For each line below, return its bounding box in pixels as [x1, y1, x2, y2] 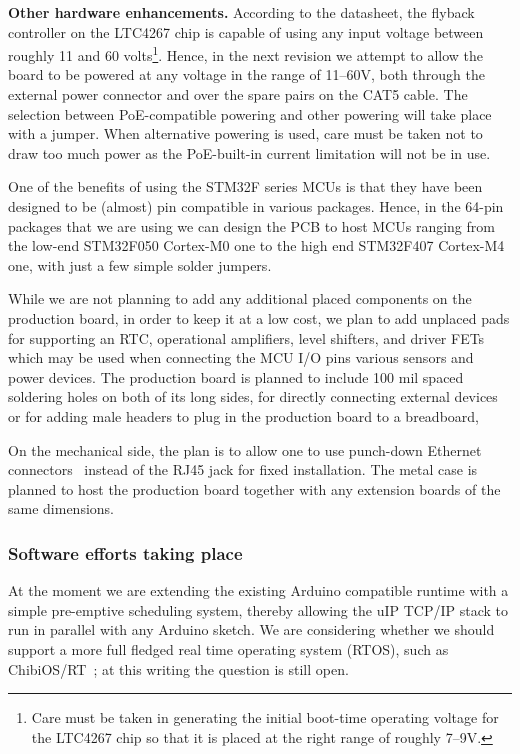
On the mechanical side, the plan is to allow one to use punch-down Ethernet [8, 439, 482, 460]
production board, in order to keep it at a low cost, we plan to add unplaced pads [8, 307, 510, 328]
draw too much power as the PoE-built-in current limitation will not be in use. [8, 142, 491, 163]
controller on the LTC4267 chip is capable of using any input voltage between [8, 21, 484, 42]
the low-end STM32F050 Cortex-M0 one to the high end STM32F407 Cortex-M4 [8, 235, 505, 256]
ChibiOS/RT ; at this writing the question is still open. [8, 658, 349, 679]
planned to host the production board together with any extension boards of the [8, 478, 501, 499]
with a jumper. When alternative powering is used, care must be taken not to [8, 123, 483, 144]
